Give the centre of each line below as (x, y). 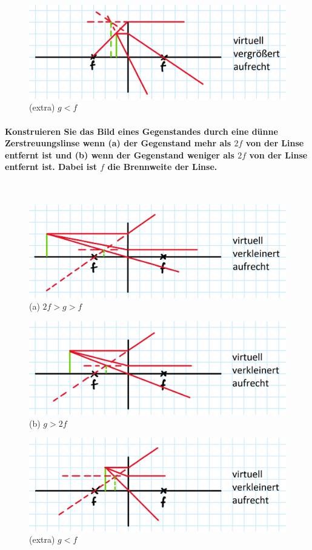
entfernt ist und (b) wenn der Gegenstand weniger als (120, 154)
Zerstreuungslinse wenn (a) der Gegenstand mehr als (118, 143)
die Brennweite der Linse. (162, 167)
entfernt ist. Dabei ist (51, 167)
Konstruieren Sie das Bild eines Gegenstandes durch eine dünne (141, 131)
